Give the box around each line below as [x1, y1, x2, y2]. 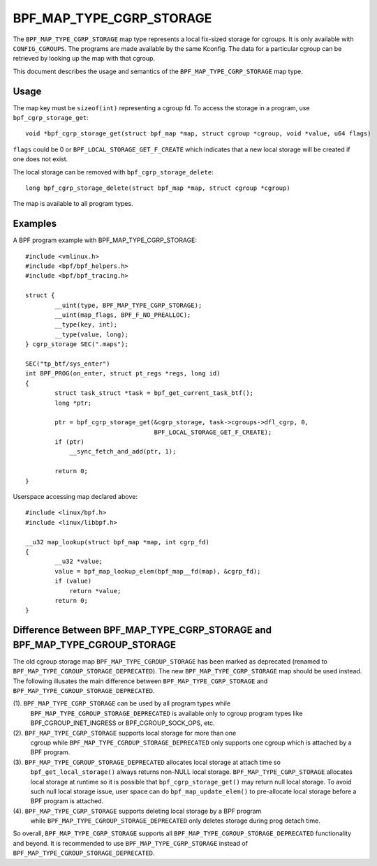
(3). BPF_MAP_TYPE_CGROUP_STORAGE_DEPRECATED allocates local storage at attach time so [13, 758, 281, 766]
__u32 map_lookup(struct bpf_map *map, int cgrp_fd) [25, 538, 209, 546]
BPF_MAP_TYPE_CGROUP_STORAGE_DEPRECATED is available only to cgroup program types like [30, 709, 303, 717]
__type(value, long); [54, 330, 129, 338]
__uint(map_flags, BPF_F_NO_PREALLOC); [54, 311, 191, 319]
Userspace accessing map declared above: [13, 493, 138, 501]
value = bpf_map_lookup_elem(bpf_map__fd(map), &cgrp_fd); [54, 567, 261, 575]
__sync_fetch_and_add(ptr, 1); [69, 447, 177, 456]
